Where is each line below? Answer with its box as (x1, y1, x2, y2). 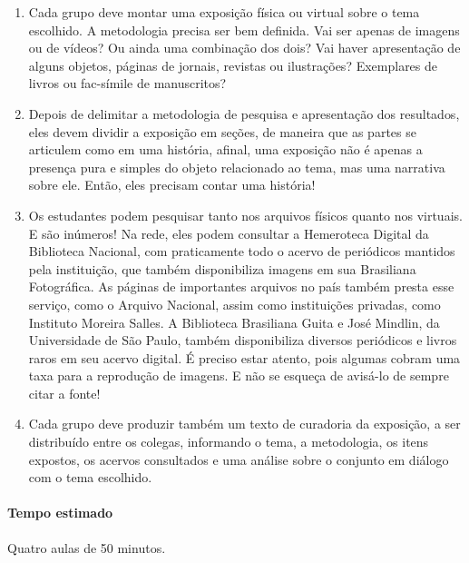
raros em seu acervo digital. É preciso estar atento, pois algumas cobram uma (28, 348, 461, 367)
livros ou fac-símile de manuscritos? (28, 74, 227, 93)
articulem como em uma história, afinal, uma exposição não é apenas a (28, 140, 423, 159)
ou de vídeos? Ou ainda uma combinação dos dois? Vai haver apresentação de (28, 38, 461, 57)
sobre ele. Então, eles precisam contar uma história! (28, 175, 316, 194)
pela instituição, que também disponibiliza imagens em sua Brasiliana (28, 259, 416, 278)
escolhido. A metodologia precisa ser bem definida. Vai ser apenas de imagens (28, 20, 460, 39)
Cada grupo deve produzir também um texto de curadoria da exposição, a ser (28, 414, 461, 433)
